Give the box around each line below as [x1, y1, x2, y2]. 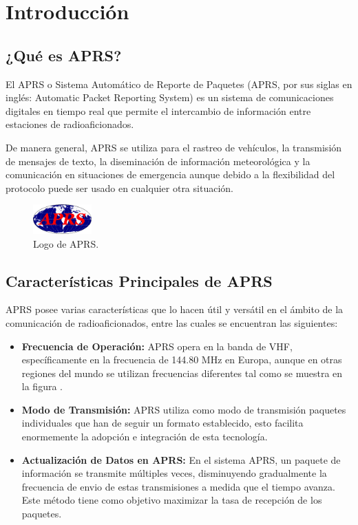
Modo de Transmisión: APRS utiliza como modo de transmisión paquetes [21, 402, 346, 416]
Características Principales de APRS [6, 270, 273, 291]
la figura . [21, 379, 63, 394]
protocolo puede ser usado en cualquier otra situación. [6, 180, 233, 195]
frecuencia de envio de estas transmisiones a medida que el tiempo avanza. [21, 479, 335, 493]
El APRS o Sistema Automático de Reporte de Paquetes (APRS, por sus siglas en [6, 76, 352, 91]
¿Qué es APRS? [6, 44, 122, 65]
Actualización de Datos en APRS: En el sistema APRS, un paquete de [21, 452, 341, 467]
